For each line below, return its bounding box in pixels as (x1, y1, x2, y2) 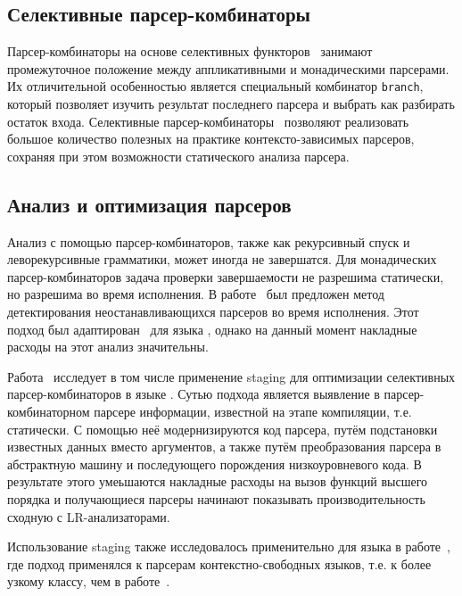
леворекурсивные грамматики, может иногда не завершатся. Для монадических (7, 250, 437, 269)
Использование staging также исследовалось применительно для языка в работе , (7, 537, 450, 556)
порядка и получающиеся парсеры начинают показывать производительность (7, 489, 425, 508)
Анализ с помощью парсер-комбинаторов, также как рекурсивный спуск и (7, 232, 410, 251)
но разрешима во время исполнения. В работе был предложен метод (7, 285, 384, 303)
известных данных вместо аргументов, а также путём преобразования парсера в (7, 437, 441, 456)
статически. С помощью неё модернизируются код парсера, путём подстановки (7, 419, 438, 438)
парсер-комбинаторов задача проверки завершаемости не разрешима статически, (7, 267, 444, 286)
